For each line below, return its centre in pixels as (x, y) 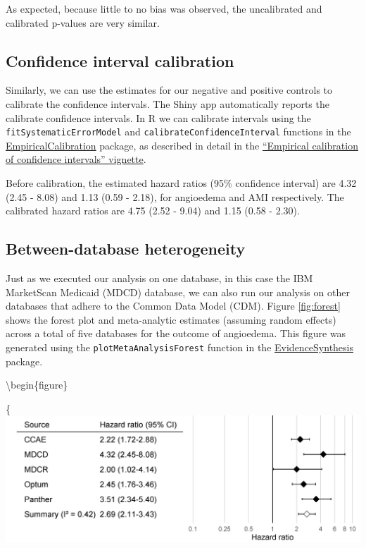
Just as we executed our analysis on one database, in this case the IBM (159, 278)
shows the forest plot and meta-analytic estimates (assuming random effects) (171, 319)
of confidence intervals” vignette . (76, 159)
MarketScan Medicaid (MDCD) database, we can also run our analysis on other (178, 292)
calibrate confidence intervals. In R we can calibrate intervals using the (158, 117)
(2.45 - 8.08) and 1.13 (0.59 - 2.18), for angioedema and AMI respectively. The (175, 196)
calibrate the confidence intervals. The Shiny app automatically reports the (168, 103)
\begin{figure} (37, 385)
